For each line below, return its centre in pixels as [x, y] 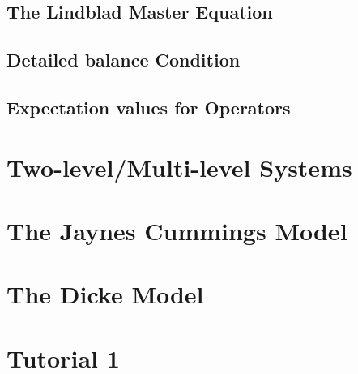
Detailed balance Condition [124, 60]
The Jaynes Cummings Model [177, 230]
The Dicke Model [105, 294]
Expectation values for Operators [149, 107]
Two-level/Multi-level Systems [179, 167]
